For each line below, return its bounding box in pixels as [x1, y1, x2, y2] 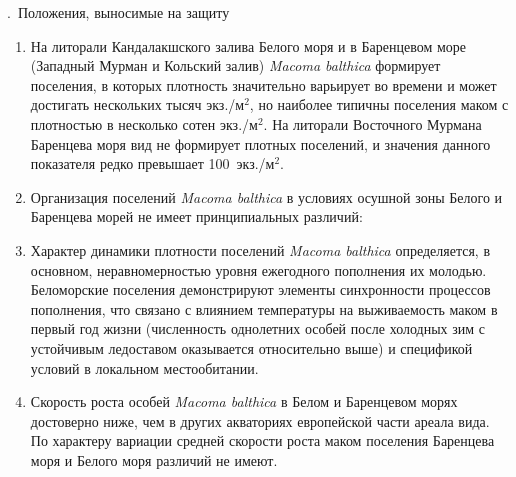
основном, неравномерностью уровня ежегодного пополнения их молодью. [30, 259, 487, 280]
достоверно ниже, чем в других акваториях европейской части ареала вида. [30, 410, 490, 431]
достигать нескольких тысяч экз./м [30, 94, 245, 115]
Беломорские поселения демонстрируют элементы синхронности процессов [30, 279, 491, 300]
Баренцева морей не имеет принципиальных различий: [30, 206, 363, 227]
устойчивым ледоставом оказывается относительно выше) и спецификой [30, 337, 473, 358]
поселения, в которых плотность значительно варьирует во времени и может [30, 74, 497, 95]
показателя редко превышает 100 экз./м [30, 153, 275, 174]
